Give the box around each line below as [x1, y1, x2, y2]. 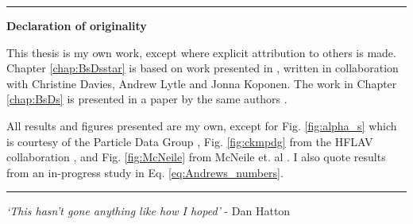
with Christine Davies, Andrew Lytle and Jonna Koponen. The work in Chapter [6, 75, 397, 91]
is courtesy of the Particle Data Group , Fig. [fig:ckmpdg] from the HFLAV [6, 133, 373, 149]
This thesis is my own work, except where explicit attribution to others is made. [6, 44, 396, 60]
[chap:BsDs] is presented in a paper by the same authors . [6, 91, 288, 107]
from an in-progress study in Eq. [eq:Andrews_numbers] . [6, 164, 284, 180]
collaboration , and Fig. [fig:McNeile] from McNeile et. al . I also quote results [6, 149, 386, 165]
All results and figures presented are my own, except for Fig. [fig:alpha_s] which [6, 117, 397, 133]
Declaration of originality [6, 17, 147, 33]
